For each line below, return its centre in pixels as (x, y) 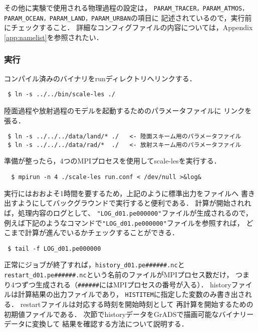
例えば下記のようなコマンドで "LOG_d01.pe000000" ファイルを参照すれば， (124, 222)
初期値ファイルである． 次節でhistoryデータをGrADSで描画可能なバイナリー (129, 314)
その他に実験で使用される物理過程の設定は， (78, 8)
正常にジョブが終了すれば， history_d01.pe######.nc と (94, 265)
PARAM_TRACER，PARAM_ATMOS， (201, 9)
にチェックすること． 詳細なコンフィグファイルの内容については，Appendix (128, 27)
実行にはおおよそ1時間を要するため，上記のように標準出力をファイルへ (121, 193)
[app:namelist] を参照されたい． (54, 37)
